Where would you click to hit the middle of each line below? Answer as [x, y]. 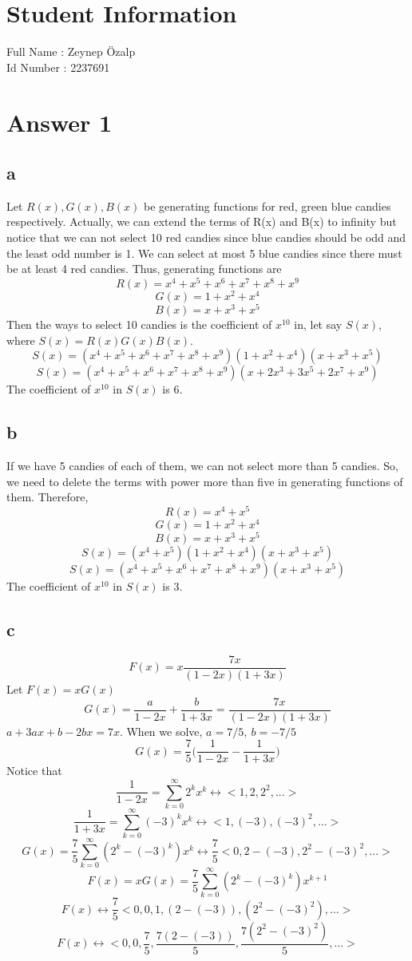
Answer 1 [59, 122]
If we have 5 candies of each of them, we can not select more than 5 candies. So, [202, 466]
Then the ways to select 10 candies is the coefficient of [139, 324]
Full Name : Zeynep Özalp [71, 51]
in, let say [318, 324]
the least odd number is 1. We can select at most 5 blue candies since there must [204, 253]
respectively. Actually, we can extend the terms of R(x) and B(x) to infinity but [202, 221]
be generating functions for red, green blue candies [267, 206]
